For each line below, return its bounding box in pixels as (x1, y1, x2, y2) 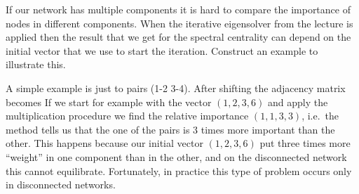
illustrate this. (6, 57, 66, 72)
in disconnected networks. (6, 177, 116, 192)
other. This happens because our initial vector (6, 136, 203, 150)
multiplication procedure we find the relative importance (6, 108, 249, 123)
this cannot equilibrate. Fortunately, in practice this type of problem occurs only (6, 163, 352, 178)
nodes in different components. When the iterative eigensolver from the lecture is (6, 15, 353, 30)
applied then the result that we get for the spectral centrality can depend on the (6, 30, 351, 44)
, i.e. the (302, 108, 339, 123)
